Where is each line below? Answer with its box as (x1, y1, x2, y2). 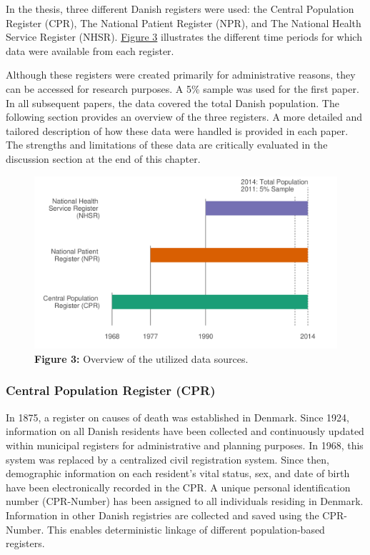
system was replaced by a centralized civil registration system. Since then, (6, 451, 329, 466)
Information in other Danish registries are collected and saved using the (6, 507, 319, 522)
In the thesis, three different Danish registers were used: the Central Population (6, 1, 354, 16)
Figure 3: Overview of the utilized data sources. (34, 351, 249, 366)
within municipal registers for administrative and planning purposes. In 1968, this (6, 437, 364, 452)
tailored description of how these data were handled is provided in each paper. (6, 123, 349, 138)
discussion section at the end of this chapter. (6, 151, 201, 166)
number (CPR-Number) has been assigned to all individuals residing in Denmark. (6, 494, 364, 509)
